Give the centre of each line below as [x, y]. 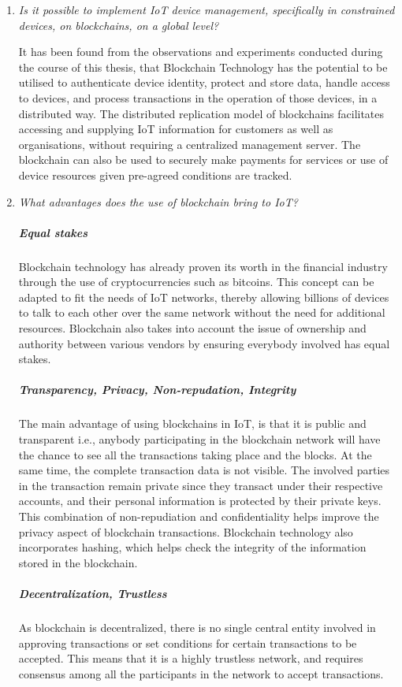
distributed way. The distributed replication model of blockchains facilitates [201, 113]
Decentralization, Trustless [93, 593]
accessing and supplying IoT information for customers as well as [176, 129]
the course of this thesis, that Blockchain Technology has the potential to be [203, 67]
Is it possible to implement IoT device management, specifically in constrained [207, 9]
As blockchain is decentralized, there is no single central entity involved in [197, 627]
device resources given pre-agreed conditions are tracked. [155, 175]
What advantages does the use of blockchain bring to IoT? [158, 201]
